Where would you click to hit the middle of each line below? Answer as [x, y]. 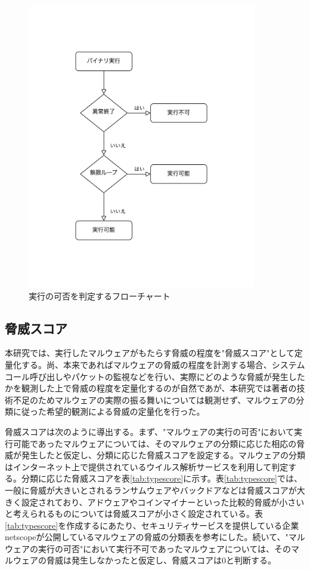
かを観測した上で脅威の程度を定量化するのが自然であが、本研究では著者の [151, 388]
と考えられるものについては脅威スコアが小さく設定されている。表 [134, 514]
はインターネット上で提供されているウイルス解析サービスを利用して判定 [147, 466]
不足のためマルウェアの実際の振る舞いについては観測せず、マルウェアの [154, 399]
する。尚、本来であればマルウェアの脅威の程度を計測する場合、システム [163, 364]
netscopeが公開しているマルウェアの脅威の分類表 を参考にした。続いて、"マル [155, 537]
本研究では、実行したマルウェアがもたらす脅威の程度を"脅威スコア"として [150, 353]
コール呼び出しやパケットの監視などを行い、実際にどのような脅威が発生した [155, 376]
